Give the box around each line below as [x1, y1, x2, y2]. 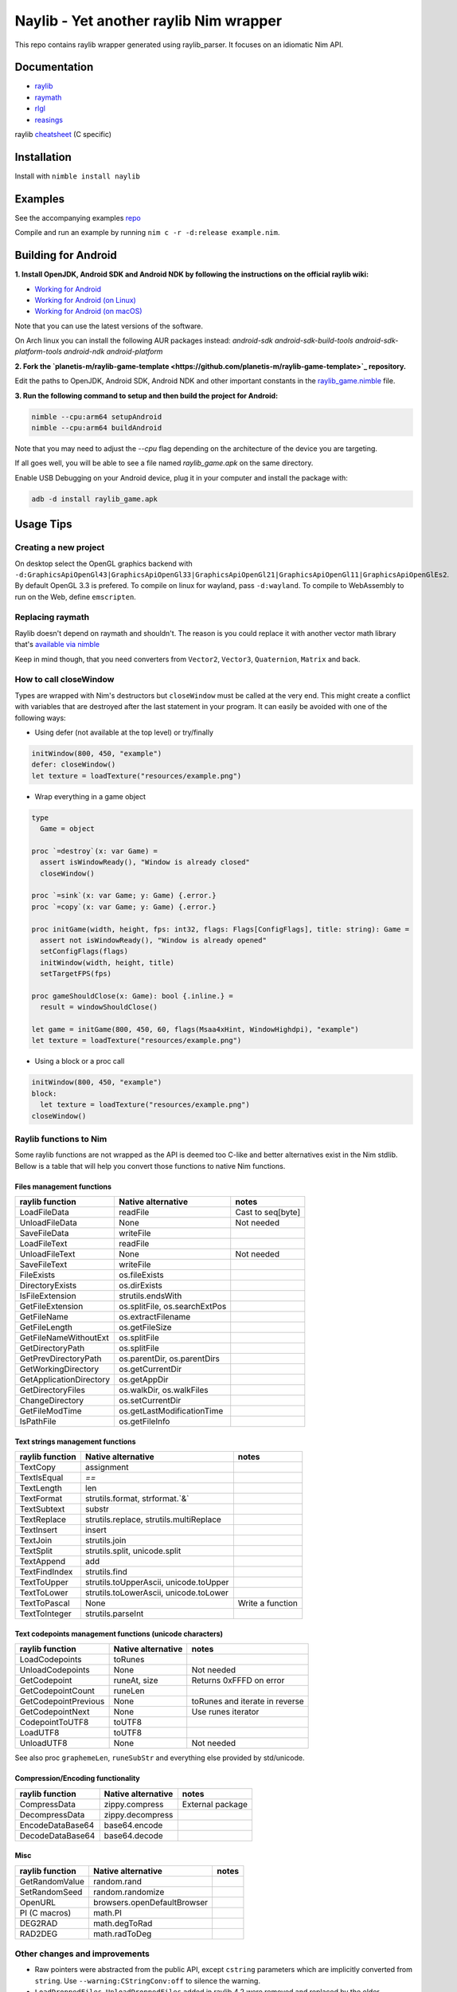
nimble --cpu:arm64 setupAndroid [31, 412, 162, 422]
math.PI [92, 1907, 123, 1918]
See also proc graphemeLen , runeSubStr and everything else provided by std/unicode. [14, 1753, 305, 1763]
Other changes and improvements [14, 1948, 150, 1959]
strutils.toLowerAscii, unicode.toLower [84, 1587, 229, 1598]
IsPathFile [19, 1416, 57, 1427]
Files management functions [14, 1182, 111, 1191]
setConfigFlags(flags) [40, 947, 129, 956]
